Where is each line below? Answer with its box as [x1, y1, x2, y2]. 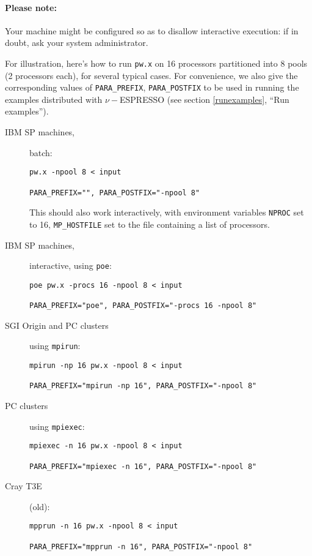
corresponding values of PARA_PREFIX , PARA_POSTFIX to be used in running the [5, 81, 299, 94]
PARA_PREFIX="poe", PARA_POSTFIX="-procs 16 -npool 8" [29, 301, 257, 310]
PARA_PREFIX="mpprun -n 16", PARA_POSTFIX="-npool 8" [29, 542, 253, 551]
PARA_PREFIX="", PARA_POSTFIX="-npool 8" [29, 188, 200, 197]
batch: [29, 146, 53, 159]
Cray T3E [5, 479, 42, 492]
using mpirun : [29, 339, 81, 352]
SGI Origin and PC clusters [5, 318, 109, 331]
